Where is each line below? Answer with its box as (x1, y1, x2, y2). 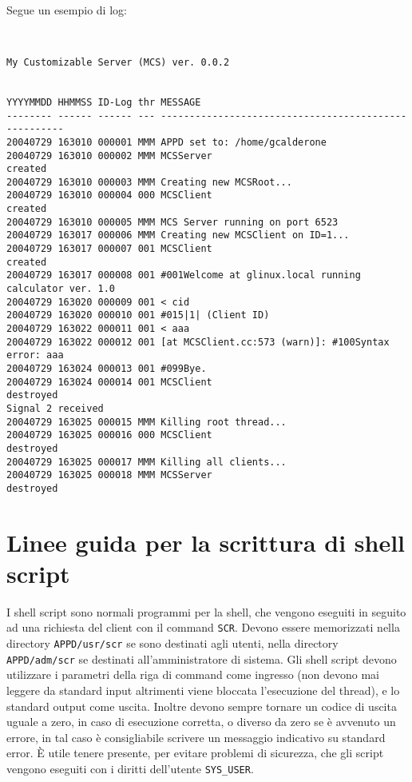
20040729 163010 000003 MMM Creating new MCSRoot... (6, 176, 292, 188)
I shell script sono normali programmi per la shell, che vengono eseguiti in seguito (6, 603, 406, 620)
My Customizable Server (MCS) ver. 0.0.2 (6, 56, 230, 68)
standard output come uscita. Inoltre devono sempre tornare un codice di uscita (6, 697, 397, 714)
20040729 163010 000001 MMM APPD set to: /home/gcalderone (6, 136, 327, 148)
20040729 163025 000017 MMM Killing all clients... (6, 456, 287, 468)
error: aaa (6, 349, 64, 361)
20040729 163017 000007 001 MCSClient (6, 243, 212, 255)
